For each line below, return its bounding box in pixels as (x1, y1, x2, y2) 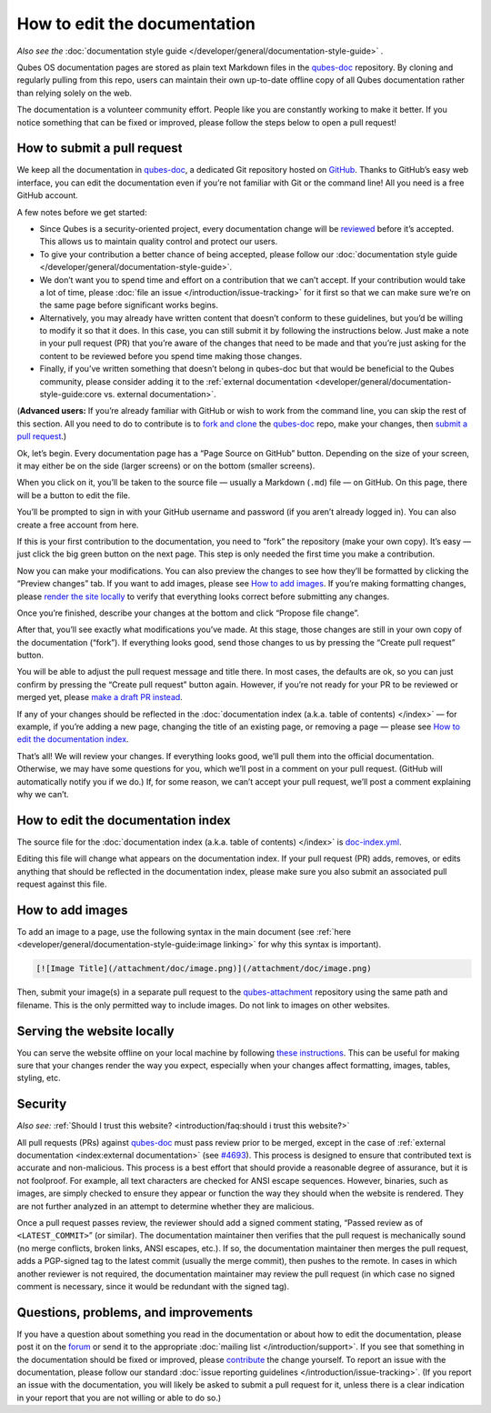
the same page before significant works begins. (39, 300, 218, 311)
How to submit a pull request (16, 141, 183, 156)
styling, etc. (16, 1073, 61, 1084)
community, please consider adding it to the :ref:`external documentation (39, 376, 314, 386)
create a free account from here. (16, 519, 139, 530)
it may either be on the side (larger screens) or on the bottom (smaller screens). (16, 460, 316, 471)
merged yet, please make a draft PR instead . (16, 692, 184, 703)
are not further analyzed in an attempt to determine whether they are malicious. (16, 1200, 315, 1211)
